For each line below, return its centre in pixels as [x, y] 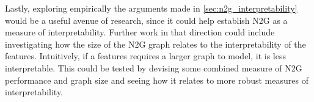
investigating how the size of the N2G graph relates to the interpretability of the [155, 44]
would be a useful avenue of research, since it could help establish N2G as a [146, 20]
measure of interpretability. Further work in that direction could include [140, 32]
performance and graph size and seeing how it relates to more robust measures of [157, 80]
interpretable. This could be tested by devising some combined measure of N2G [154, 67]
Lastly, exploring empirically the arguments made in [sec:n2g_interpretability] [151, 8]
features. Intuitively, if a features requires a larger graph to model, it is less [146, 56]
